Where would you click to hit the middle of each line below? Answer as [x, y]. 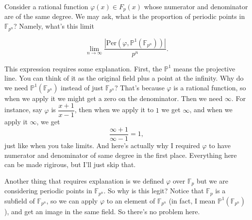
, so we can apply [72, 200]
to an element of [131, 200]
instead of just [82, 87]
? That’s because [140, 87]
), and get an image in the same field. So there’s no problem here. [102, 211]
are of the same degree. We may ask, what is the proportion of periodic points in [125, 16]
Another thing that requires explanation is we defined [84, 180]
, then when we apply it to [114, 110]
